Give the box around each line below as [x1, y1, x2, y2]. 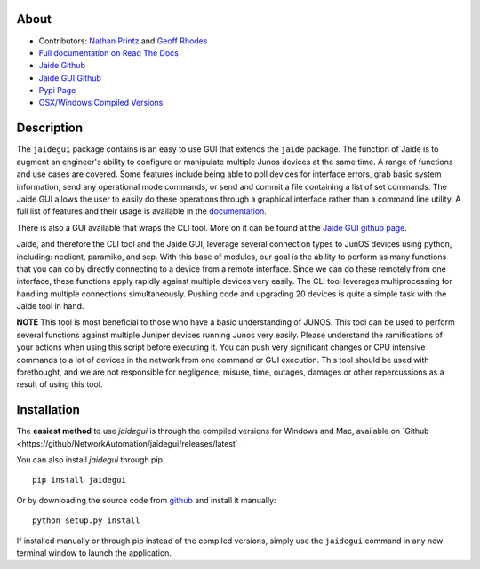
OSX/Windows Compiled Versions [38, 98, 164, 108]
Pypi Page [38, 85, 76, 96]
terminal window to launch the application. [16, 548, 172, 558]
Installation [16, 402, 80, 417]
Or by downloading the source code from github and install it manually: [16, 494, 276, 505]
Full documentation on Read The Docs [38, 47, 180, 58]
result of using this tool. [16, 379, 103, 390]
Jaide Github [38, 60, 86, 71]
